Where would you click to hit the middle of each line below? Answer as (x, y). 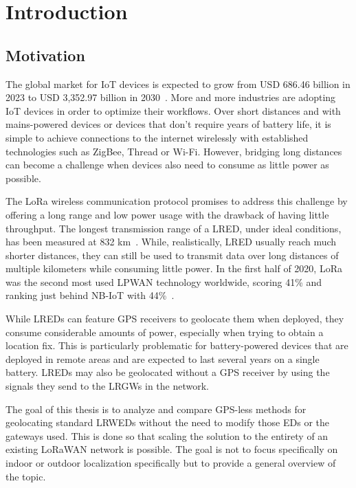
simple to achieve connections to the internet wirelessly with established (157, 137)
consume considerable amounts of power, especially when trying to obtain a (165, 332)
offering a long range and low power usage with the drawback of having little (167, 214)
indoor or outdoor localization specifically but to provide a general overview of (171, 463)
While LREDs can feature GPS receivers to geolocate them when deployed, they (175, 319)
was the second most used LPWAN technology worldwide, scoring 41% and (164, 281)
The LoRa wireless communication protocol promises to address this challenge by (177, 201)
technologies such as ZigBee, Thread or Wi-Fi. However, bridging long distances (174, 151)
